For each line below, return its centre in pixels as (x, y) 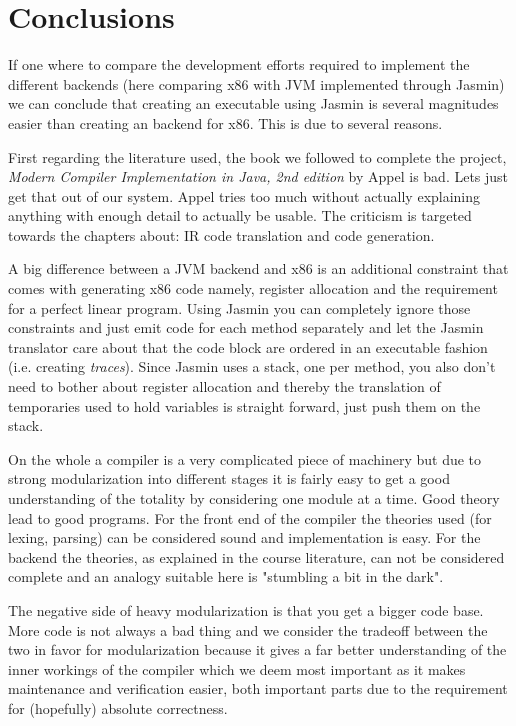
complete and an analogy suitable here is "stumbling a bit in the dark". (226, 576)
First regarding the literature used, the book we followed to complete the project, (257, 156)
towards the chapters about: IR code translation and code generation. (221, 234)
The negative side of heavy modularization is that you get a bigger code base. (246, 609)
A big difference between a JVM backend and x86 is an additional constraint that (258, 268)
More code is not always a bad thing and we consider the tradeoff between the (248, 629)
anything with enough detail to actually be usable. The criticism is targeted (240, 215)
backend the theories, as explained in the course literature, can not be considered (256, 556)
